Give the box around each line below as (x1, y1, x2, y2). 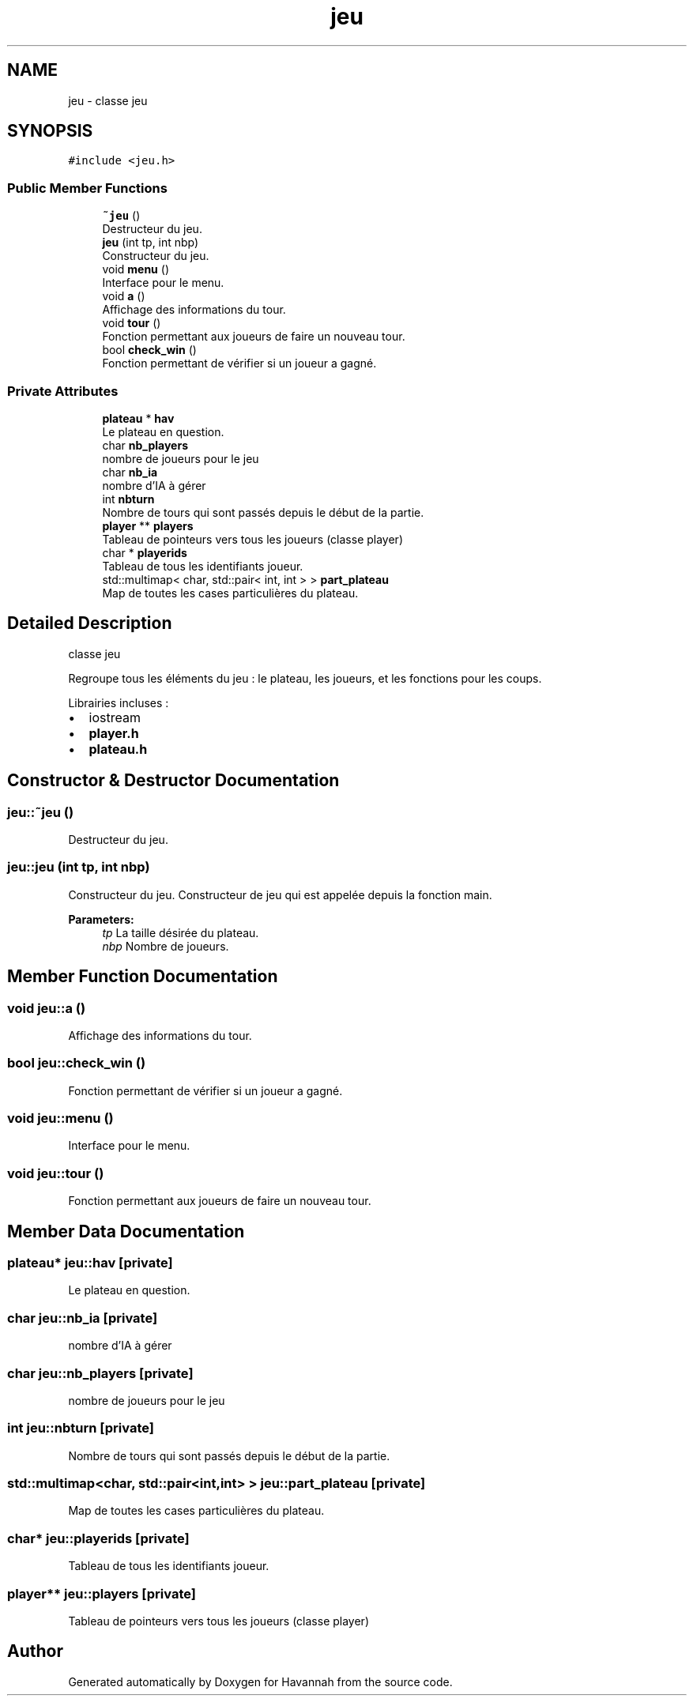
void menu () (102, 262, 169, 277)
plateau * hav (102, 411, 175, 425)
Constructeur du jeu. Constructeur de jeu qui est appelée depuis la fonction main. (68, 887, 492, 902)
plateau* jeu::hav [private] (7, 1255, 173, 1271)
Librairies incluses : (68, 695, 169, 710)
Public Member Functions (7, 179, 168, 196)
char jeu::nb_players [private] (7, 1365, 194, 1381)
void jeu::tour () (7, 1165, 104, 1181)
